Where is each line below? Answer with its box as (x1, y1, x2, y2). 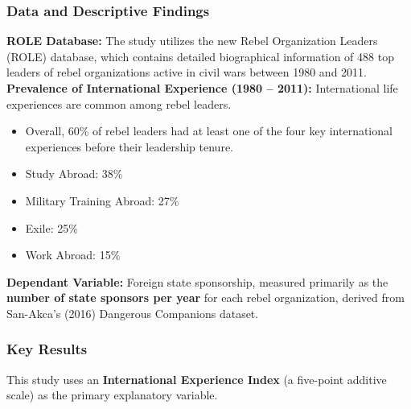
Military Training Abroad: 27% (25, 192, 179, 209)
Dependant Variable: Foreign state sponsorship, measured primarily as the (6, 273, 388, 290)
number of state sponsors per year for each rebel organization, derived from (6, 289, 405, 306)
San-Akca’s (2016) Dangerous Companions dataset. (6, 304, 259, 321)
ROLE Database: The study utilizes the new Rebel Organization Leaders (6, 32, 378, 49)
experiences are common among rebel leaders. (6, 95, 232, 112)
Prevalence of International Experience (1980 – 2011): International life (6, 80, 398, 96)
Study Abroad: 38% (25, 165, 123, 182)
